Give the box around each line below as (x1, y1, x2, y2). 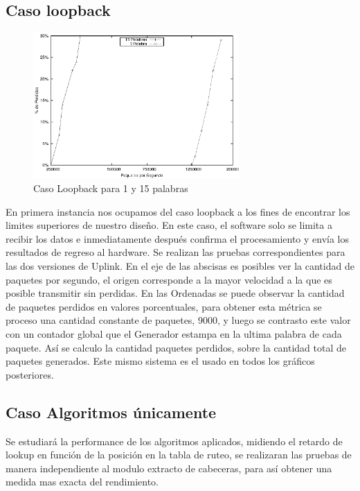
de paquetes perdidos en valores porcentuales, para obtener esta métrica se (6, 299, 322, 313)
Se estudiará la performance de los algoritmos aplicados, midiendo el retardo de (6, 433, 343, 448)
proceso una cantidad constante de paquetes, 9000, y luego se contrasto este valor (6, 313, 351, 327)
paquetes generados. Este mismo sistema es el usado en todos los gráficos (6, 354, 315, 368)
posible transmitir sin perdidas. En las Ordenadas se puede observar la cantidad (6, 286, 345, 300)
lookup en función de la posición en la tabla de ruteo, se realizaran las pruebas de (6, 447, 352, 462)
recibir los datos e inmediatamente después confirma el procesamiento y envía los (6, 231, 350, 245)
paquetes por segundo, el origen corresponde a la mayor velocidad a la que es (6, 272, 332, 286)
